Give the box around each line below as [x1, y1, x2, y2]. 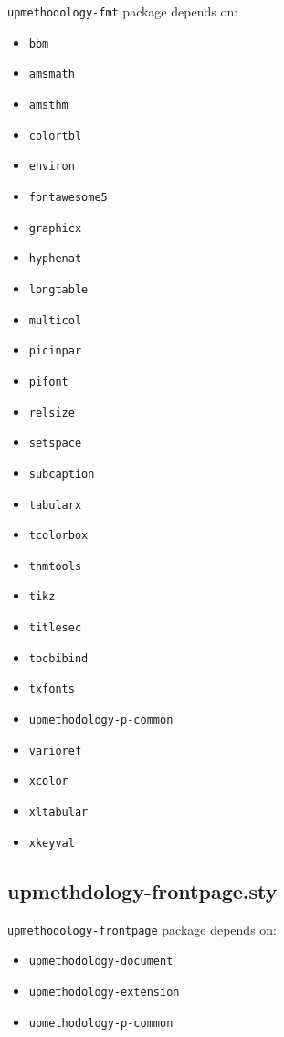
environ [28, 160, 75, 174]
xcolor [28, 775, 68, 788]
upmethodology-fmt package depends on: [7, 2, 238, 20]
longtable [28, 282, 89, 296]
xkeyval [28, 836, 75, 850]
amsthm [28, 98, 68, 111]
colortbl [28, 129, 82, 143]
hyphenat [28, 252, 82, 266]
